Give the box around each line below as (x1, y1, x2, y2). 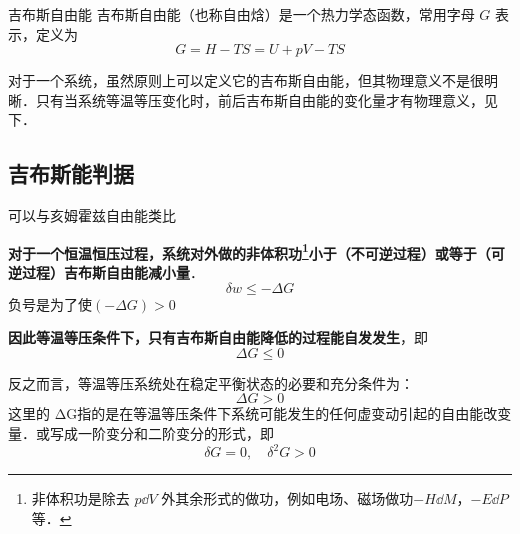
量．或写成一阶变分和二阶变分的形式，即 (8, 422, 274, 443)
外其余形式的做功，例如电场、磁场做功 (161, 488, 414, 509)
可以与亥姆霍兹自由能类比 (8, 205, 176, 226)
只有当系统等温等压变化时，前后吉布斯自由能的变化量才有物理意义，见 (35, 89, 498, 110)
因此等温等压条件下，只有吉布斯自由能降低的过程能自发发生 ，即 (8, 327, 428, 348)
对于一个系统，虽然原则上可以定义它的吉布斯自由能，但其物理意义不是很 (8, 70, 484, 91)
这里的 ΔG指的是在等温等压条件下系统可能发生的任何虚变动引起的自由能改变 (8, 403, 512, 424)
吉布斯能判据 (8, 158, 134, 189)
